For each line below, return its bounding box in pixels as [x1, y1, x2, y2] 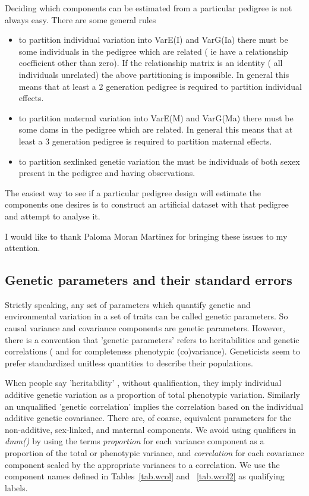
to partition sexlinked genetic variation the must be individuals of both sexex [18, 155, 300, 167]
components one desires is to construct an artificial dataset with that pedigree [5, 198, 289, 211]
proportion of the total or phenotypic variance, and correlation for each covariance [5, 447, 304, 459]
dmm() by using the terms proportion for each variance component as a [5, 435, 264, 447]
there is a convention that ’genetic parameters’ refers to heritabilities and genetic [5, 333, 299, 346]
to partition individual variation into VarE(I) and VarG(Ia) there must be [18, 33, 288, 46]
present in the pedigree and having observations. [18, 167, 196, 179]
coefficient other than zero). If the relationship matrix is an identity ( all [18, 56, 283, 69]
